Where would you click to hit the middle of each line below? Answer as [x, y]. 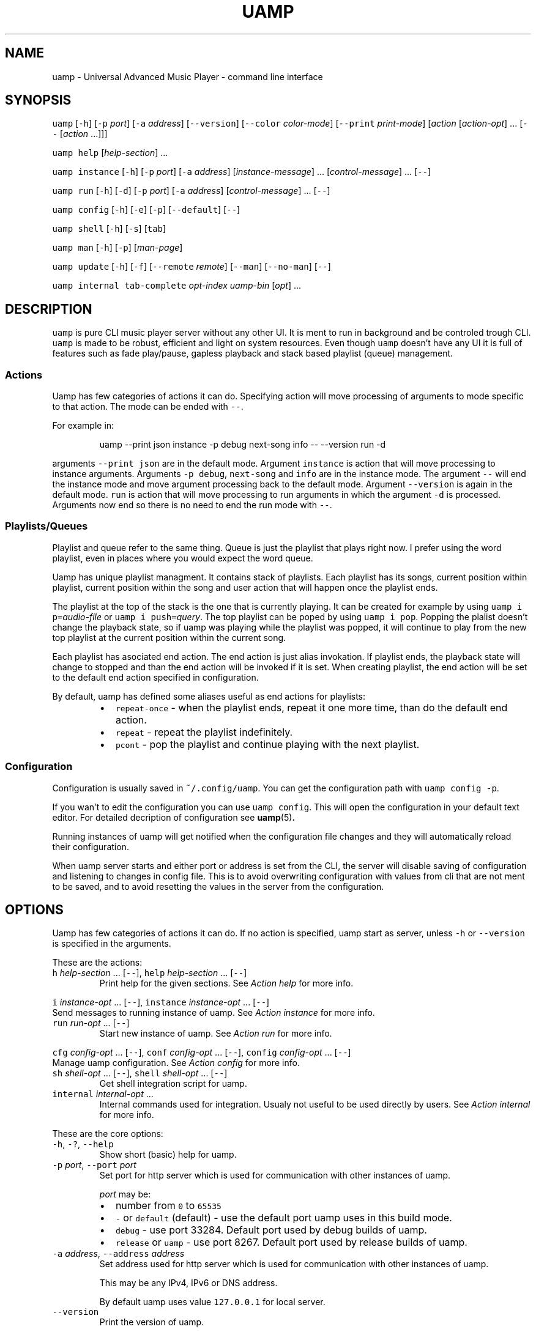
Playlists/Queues [47, 526]
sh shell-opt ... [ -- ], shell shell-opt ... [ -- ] [140, 1073]
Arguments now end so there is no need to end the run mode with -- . [192, 505]
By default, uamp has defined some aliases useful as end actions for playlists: [209, 696]
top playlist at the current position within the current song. [169, 637]
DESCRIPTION [49, 309]
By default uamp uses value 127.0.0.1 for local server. [212, 1302]
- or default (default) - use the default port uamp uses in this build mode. [284, 1218]
